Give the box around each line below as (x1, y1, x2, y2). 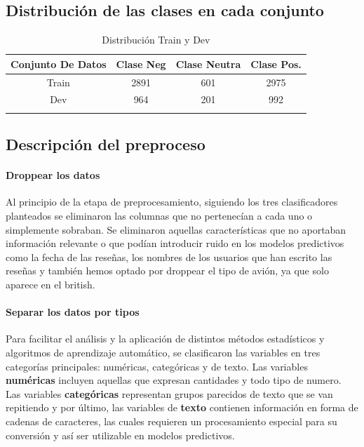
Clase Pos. (250, 56, 302, 71)
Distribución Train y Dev (102, 32, 210, 47)
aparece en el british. (6, 276, 95, 291)
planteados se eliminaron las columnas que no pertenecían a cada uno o (6, 208, 313, 222)
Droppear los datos (6, 168, 100, 182)
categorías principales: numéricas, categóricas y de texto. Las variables (6, 359, 308, 373)
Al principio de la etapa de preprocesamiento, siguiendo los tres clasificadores (6, 194, 338, 209)
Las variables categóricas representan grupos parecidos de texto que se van (6, 386, 333, 401)
